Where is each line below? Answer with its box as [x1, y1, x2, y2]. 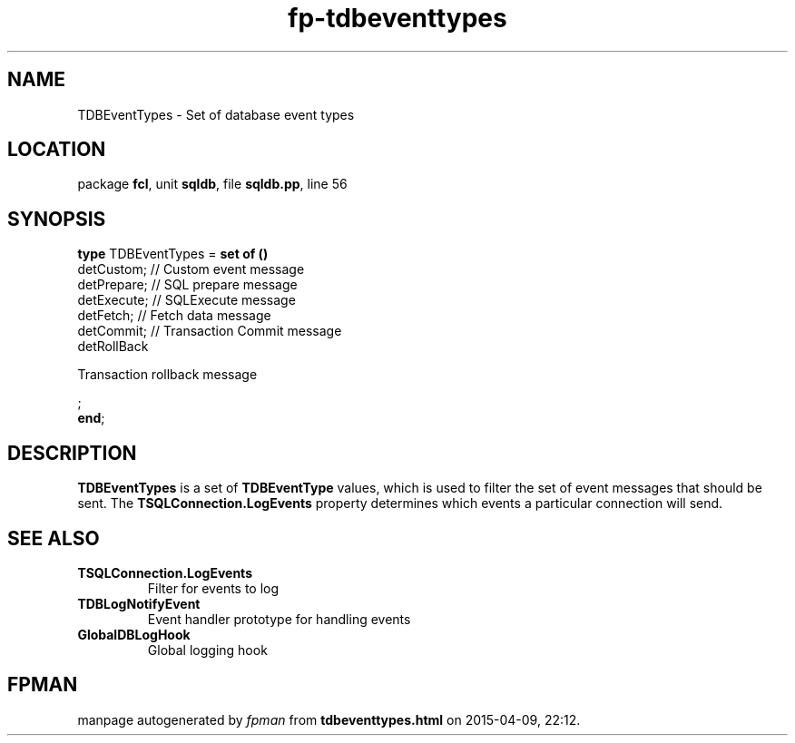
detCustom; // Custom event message [77, 261, 305, 278]
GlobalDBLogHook [77, 626, 191, 642]
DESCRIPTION [7, 441, 137, 464]
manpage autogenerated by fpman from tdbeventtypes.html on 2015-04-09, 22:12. [77, 711, 581, 728]
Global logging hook [147, 641, 268, 658]
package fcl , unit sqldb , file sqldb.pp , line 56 [77, 176, 348, 192]
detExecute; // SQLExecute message [77, 292, 296, 308]
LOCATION [7, 138, 106, 161]
